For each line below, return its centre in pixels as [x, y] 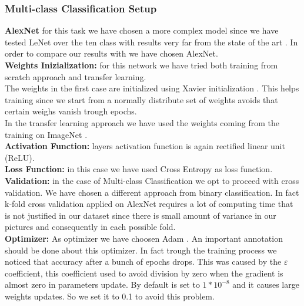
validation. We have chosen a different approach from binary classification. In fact [152, 192]
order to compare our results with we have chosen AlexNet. [111, 53]
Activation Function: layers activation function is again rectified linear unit [145, 146]
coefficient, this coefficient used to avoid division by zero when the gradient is [144, 273]
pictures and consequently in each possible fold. [90, 227]
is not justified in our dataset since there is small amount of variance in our [141, 215]
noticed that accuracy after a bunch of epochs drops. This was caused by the [143, 261]
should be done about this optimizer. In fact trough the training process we [141, 250]
